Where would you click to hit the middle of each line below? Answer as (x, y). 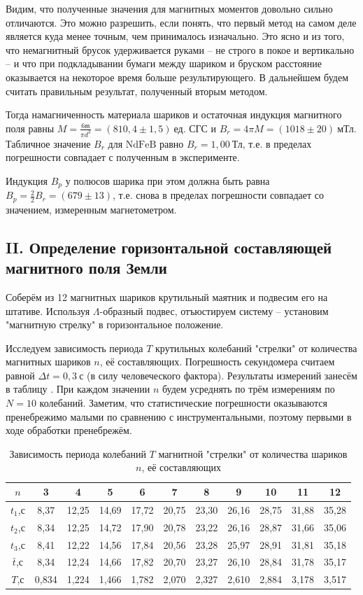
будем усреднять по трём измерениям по (249, 389)
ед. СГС (191, 129)
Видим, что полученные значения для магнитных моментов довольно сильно (169, 8)
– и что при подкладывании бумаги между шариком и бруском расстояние (164, 63)
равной (20, 375)
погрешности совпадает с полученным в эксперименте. (123, 157)
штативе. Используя (48, 310)
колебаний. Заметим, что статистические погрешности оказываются (183, 403)
